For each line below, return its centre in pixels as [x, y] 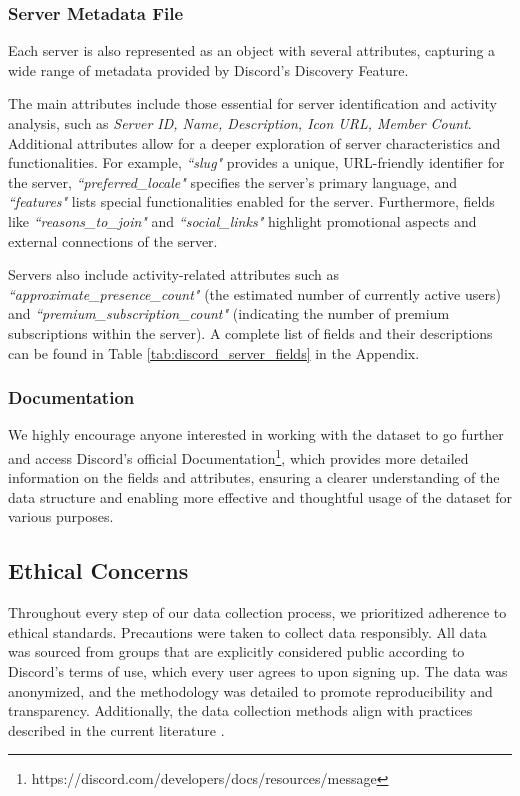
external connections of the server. [113, 240]
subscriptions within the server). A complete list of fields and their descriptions [250, 332]
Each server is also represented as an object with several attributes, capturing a [252, 50]
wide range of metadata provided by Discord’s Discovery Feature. [208, 69]
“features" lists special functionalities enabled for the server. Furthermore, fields [251, 201]
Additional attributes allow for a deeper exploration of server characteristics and [254, 142]
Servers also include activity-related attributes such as [174, 274]
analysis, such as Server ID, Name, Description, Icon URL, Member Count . [240, 123]
